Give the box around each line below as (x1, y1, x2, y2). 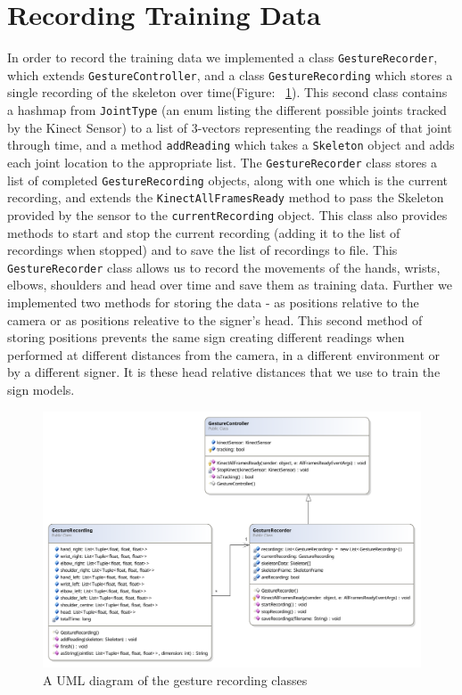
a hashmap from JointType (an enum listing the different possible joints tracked (7, 101, 447, 119)
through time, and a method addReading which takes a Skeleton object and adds (7, 135, 455, 154)
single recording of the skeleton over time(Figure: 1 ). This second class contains (7, 83, 448, 102)
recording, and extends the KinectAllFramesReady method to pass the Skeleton (7, 188, 444, 207)
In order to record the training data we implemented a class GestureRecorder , (7, 48, 438, 67)
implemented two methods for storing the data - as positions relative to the (7, 293, 419, 311)
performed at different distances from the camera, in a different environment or (7, 345, 441, 364)
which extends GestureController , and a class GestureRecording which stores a (7, 65, 453, 84)
